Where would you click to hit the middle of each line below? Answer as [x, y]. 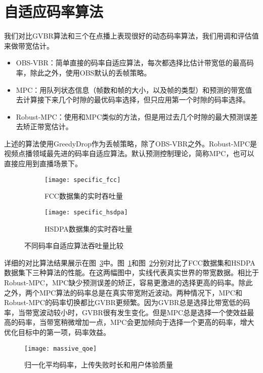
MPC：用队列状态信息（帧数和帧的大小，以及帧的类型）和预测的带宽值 [134, 89]
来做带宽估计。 [29, 45]
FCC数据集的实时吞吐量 [84, 196]
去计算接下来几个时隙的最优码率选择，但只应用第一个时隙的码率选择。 [133, 100]
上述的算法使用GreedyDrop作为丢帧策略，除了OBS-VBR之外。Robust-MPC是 [130, 143]
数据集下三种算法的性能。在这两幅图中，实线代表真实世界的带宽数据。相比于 [131, 272]
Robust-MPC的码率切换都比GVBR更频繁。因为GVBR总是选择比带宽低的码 [127, 302]
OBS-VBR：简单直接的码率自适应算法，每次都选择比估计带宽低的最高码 [135, 63]
